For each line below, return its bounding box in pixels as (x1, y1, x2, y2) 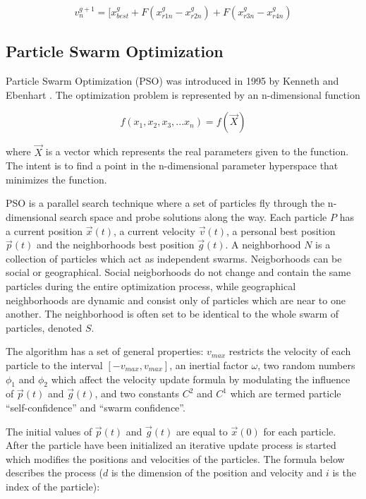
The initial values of (6, 423, 92, 438)
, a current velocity (114, 223, 196, 238)
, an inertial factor (169, 357, 248, 372)
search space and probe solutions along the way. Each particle (60, 209, 327, 224)
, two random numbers (257, 357, 355, 372)
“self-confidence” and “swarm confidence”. (6, 399, 185, 414)
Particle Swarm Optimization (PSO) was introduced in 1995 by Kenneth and (6, 73, 339, 88)
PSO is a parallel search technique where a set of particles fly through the (6, 196, 325, 210)
